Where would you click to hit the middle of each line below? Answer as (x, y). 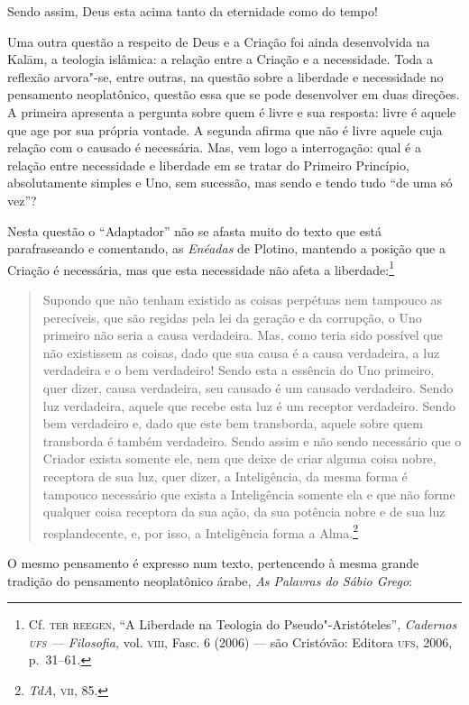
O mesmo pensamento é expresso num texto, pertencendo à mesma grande (213, 562)
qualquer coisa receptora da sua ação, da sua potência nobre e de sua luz (244, 512)
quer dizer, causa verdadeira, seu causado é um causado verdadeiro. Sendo (248, 387)
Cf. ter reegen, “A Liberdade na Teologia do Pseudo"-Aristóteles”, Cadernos (243, 624)
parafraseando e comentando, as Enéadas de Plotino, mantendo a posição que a (226, 248)
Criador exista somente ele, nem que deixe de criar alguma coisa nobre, (239, 458)
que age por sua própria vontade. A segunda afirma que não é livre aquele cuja (225, 129)
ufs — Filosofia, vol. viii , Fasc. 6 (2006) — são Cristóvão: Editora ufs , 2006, (240, 641)
